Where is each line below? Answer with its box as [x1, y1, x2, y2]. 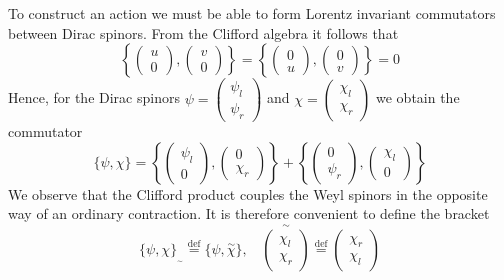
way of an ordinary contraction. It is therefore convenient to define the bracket [8, 203, 490, 224]
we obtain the [376, 87, 460, 108]
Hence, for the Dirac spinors [8, 87, 180, 108]
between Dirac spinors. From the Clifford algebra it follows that [8, 22, 399, 43]
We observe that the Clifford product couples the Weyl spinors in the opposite [8, 183, 488, 204]
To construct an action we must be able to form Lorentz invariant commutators [8, 3, 496, 23]
